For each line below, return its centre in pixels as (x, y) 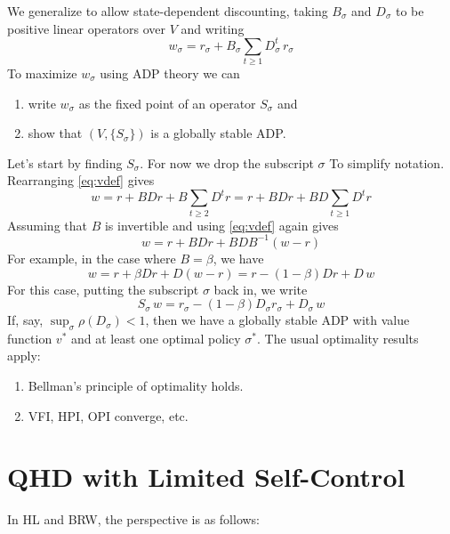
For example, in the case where (92, 258)
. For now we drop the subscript (227, 162)
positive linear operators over (87, 28)
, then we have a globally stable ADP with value (277, 320)
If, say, (25, 320)
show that (55, 133)
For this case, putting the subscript (103, 289)
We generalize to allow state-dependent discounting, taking (168, 11)
